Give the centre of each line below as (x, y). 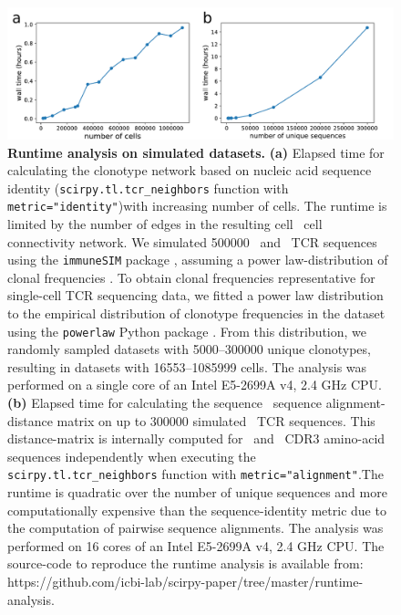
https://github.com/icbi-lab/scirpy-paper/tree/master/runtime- (185, 582)
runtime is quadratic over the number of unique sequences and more (197, 492)
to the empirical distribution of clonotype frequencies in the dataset (196, 313)
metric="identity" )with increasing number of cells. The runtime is (197, 206)
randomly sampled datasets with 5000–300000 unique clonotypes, (189, 349)
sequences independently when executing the (132, 456)
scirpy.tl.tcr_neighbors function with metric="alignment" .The (195, 474)
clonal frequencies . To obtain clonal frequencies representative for (191, 277)
